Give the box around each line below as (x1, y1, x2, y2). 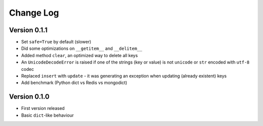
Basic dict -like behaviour (21, 112, 74, 118)
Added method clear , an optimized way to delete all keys (21, 52, 138, 58)
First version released (21, 105, 65, 111)
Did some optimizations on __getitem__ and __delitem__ (21, 45, 142, 51)
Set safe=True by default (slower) (21, 39, 92, 45)
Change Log (9, 7, 59, 18)
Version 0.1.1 (9, 26, 48, 34)
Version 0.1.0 (9, 93, 50, 101)
